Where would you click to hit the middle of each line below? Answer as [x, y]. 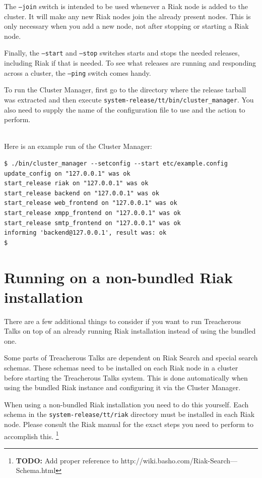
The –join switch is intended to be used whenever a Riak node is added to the [126, 6]
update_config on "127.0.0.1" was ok [67, 173]
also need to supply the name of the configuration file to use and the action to [125, 109]
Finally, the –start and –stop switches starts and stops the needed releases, [122, 53]
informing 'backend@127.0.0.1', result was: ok [85, 233]
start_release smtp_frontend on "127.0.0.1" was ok [92, 223]
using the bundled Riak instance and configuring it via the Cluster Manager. [122, 387]
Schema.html [36, 470]
